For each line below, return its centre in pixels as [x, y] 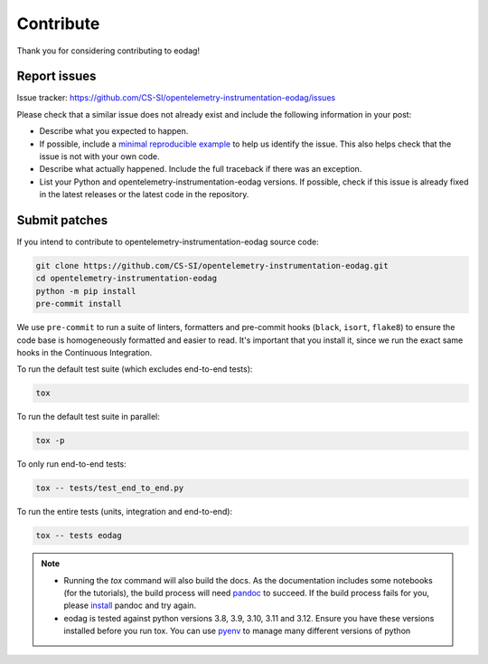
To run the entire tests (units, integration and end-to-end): [125, 512]
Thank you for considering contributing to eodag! [108, 51]
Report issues [56, 76]
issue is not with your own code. [99, 157]
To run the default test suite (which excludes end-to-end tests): [135, 369]
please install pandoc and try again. [130, 605]
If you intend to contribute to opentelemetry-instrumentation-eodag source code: [168, 242]
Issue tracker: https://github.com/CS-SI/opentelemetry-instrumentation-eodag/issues [176, 98]
